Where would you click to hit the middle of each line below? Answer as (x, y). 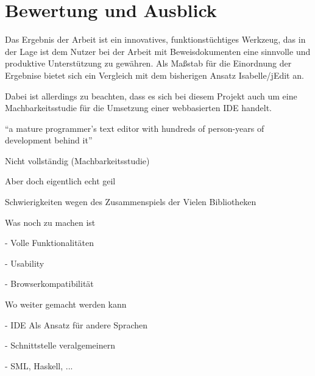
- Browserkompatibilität (49, 284)
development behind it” (49, 140)
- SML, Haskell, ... (39, 365)
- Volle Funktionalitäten (50, 243)
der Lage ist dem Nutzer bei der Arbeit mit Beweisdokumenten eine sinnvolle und (158, 51)
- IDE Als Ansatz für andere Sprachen (76, 324)
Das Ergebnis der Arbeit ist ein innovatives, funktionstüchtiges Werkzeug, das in (155, 39)
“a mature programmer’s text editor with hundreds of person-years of (135, 128)
